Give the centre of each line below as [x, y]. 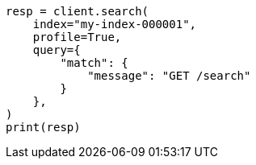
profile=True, [77, 37]
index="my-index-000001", [115, 24]
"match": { [94, 63]
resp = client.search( [78, 11]
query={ [57, 50]
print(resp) [43, 127]
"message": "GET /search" [169, 76]
